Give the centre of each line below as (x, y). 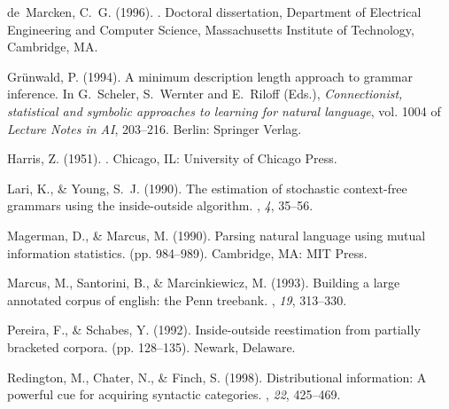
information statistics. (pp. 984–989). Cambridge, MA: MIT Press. (187, 252)
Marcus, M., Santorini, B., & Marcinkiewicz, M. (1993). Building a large (204, 283)
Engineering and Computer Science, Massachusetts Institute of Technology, (211, 29)
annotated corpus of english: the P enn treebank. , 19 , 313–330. (177, 299)
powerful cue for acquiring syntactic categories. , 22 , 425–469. (174, 394)
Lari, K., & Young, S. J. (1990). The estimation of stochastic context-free (207, 188)
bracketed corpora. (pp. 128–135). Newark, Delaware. (151, 346)
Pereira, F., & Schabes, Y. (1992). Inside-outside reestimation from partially (214, 330)
